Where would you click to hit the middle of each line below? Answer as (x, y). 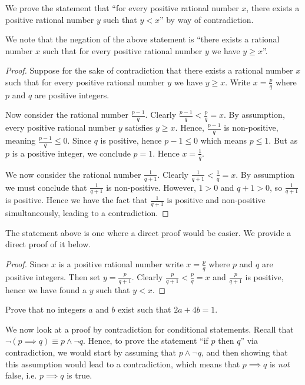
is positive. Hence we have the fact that (77, 200)
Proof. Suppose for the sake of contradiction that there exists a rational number (149, 70)
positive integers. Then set (53, 276)
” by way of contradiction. (206, 19)
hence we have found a (46, 289)
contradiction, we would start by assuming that (91, 352)
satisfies (139, 127)
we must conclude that (46, 187)
